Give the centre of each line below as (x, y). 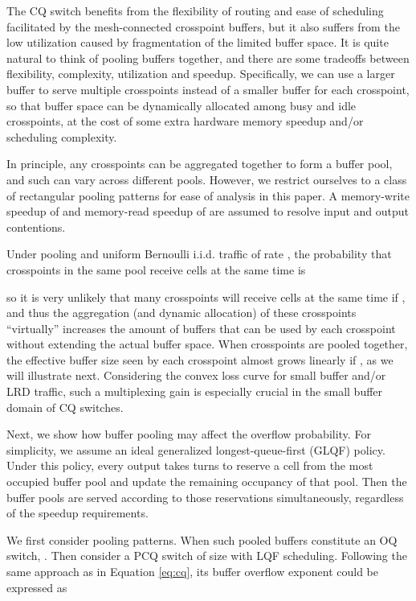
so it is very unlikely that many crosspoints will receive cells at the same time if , (206, 296)
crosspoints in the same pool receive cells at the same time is (156, 269)
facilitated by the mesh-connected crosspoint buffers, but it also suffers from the (203, 26)
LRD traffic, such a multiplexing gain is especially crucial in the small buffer (195, 391)
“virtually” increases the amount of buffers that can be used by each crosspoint (201, 328)
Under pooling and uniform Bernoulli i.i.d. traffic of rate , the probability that (199, 254)
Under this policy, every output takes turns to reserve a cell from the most (190, 465)
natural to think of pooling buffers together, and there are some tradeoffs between (208, 58)
